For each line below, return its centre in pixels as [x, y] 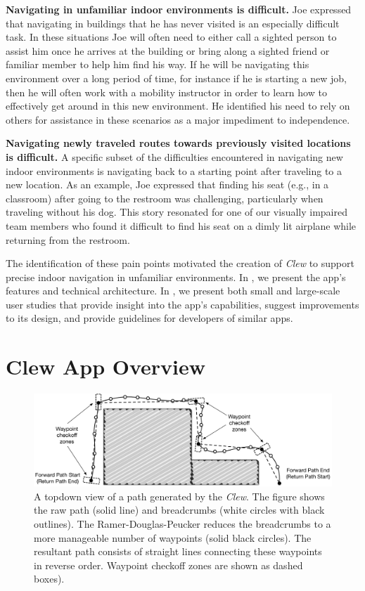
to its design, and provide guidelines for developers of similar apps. [149, 318]
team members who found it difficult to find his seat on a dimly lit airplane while [181, 225]
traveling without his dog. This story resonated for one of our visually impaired [177, 212]
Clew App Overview [106, 366]
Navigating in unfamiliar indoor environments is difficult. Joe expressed [179, 9]
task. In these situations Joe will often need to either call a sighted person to [171, 37]
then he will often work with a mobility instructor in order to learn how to [166, 92]
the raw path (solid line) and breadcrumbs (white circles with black [179, 510]
